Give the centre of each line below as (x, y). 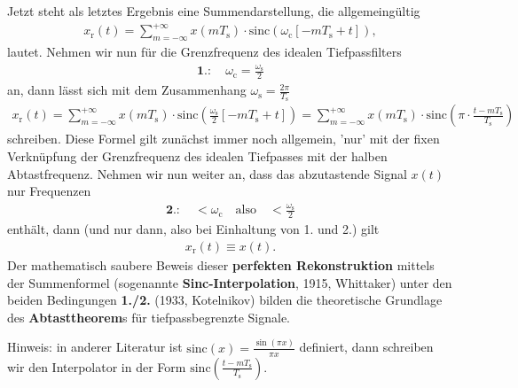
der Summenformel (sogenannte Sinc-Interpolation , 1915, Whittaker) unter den (230, 282)
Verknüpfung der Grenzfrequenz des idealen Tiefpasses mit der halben (197, 155)
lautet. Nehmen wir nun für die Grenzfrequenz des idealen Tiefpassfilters (204, 51)
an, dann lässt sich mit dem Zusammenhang (127, 90)
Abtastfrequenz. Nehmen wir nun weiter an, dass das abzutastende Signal (207, 173)
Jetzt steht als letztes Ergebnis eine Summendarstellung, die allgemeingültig (214, 11)
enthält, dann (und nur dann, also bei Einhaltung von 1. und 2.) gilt (193, 229)
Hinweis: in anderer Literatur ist (95, 347)
